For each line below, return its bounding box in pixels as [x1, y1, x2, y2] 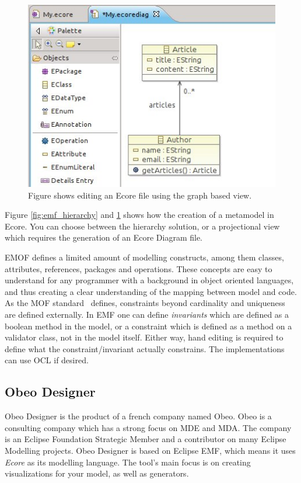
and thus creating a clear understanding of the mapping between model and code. [5, 285, 297, 297]
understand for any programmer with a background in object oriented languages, [5, 274, 294, 286]
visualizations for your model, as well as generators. [5, 467, 189, 479]
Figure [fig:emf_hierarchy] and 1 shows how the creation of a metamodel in [5, 209, 274, 221]
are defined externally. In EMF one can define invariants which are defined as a [5, 308, 289, 320]
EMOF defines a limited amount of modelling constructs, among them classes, [5, 251, 284, 263]
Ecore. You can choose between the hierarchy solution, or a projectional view [5, 220, 280, 232]
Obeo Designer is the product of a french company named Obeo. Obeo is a [5, 410, 272, 422]
